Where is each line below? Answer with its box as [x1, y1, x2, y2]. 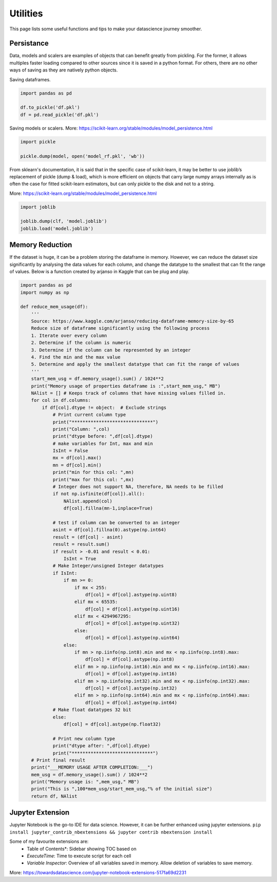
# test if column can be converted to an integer [52, 520, 180, 526]
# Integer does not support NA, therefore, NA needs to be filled [52, 484, 223, 490]
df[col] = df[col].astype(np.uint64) [85, 635, 180, 641]
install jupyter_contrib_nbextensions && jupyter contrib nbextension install [9, 829, 213, 835]
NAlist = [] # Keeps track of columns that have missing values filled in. [31, 390, 226, 396]
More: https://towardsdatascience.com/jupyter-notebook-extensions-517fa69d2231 [9, 869, 187, 875]
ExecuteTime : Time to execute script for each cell [27, 853, 131, 859]
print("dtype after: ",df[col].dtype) [52, 743, 151, 749]
